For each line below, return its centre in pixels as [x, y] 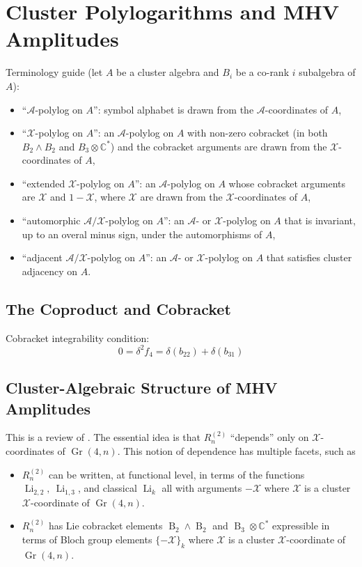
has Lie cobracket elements [105, 526]
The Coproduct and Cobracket [118, 308]
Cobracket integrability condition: [78, 337]
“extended [44, 183]
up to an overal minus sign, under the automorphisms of [142, 234]
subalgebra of [327, 72]
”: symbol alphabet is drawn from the [174, 109]
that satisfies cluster [309, 257]
